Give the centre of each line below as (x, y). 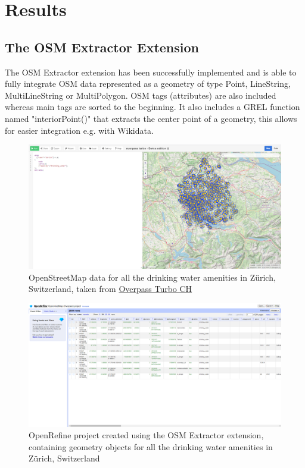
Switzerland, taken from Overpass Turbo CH (111, 289)
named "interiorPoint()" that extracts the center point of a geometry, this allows (151, 118)
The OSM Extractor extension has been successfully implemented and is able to (151, 72)
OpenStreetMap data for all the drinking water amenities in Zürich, (152, 277)
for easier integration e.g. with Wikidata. (79, 130)
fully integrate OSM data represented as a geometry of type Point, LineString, (148, 84)
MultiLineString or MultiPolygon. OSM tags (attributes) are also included (141, 95)
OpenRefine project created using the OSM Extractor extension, (146, 435)
